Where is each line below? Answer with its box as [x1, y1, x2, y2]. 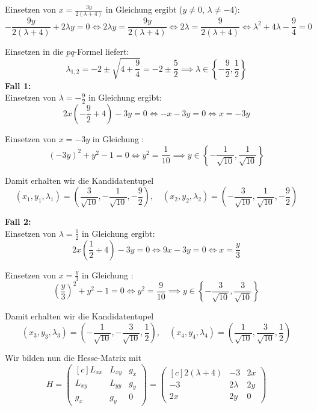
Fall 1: [5, 79, 31, 92]
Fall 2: [5, 215, 31, 228]
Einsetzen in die [5, 45, 64, 58]
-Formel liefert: [74, 45, 129, 58]
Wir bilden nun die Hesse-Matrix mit [5, 351, 141, 364]
